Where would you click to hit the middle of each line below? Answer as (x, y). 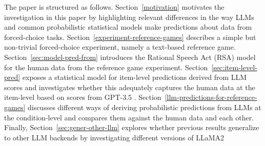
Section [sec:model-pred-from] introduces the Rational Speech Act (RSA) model (130, 57)
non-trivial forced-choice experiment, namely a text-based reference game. (120, 47)
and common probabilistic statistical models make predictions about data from (128, 27)
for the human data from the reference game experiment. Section (106, 67)
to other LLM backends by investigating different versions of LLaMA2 (114, 137)
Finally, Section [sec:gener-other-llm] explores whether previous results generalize (132, 127)
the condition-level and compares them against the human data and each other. (129, 117)
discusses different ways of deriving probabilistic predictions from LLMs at (144, 107)
